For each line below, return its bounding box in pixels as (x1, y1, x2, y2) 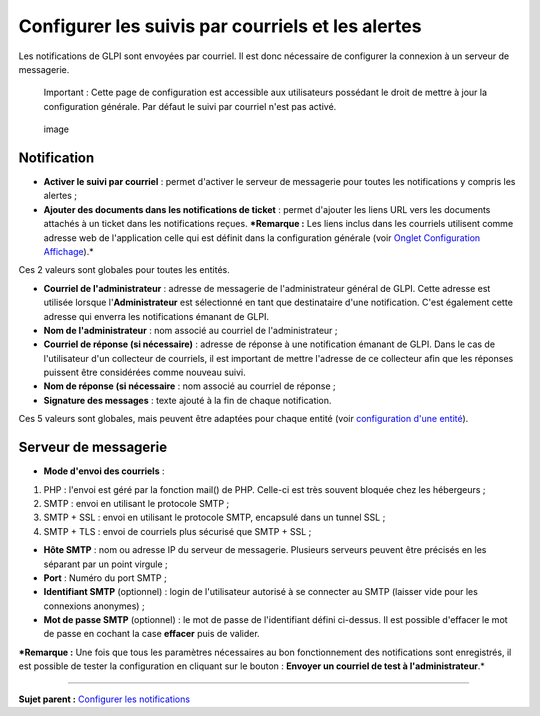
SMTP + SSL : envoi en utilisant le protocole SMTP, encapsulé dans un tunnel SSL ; (43, 511, 386, 524)
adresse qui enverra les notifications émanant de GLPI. (43, 310, 270, 322)
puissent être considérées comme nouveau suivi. (43, 366, 247, 379)
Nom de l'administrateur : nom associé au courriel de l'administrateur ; (43, 324, 339, 336)
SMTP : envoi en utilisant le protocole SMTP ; (43, 497, 230, 509)
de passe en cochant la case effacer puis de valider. (43, 628, 260, 640)
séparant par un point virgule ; (43, 558, 169, 570)
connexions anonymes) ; (43, 600, 145, 612)
